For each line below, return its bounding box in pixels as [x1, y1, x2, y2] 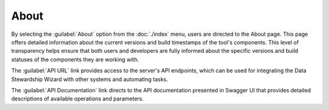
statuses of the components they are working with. [11, 55, 140, 63]
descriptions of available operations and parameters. [11, 95, 144, 103]
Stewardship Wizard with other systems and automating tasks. [11, 75, 168, 83]
